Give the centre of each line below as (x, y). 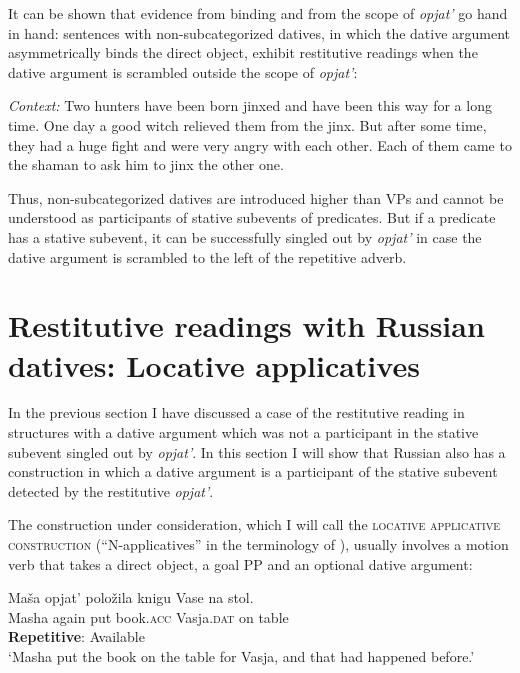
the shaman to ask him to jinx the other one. (146, 164)
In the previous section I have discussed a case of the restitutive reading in (236, 412)
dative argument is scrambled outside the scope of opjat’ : (183, 71)
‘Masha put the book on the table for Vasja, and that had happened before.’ (241, 655)
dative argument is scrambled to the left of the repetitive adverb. (207, 256)
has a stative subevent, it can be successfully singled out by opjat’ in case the (245, 236)
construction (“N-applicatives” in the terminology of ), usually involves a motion (258, 544)
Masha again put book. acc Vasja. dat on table (148, 616)
